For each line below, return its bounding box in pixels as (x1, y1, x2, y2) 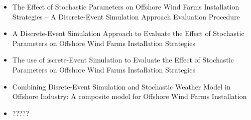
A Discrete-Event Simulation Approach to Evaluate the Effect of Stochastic (12, 28, 244, 38)
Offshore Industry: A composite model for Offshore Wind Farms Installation (12, 91, 247, 101)
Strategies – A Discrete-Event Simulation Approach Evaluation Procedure (12, 11, 240, 21)
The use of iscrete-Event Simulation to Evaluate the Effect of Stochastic (12, 54, 234, 65)
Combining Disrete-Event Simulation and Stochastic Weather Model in (12, 81, 231, 91)
